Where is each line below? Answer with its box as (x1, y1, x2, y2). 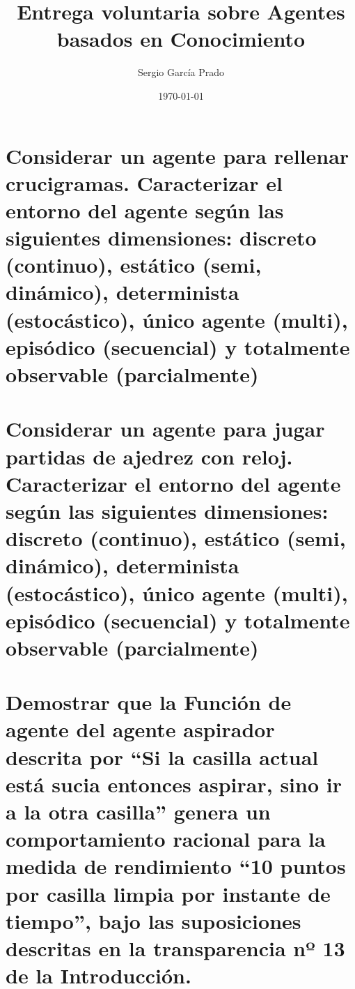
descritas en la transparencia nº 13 (6, 933, 345, 962)
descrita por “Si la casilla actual (6, 742, 319, 771)
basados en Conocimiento (56, 24, 306, 53)
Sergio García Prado (137, 65, 225, 80)
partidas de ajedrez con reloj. (6, 441, 293, 470)
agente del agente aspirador (6, 715, 275, 743)
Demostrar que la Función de (6, 688, 292, 716)
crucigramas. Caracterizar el (6, 168, 283, 197)
